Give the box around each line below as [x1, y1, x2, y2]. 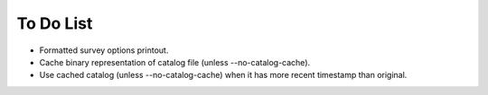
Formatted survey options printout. [39, 45, 169, 56]
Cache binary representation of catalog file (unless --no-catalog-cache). [39, 56, 311, 67]
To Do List [16, 13, 93, 33]
